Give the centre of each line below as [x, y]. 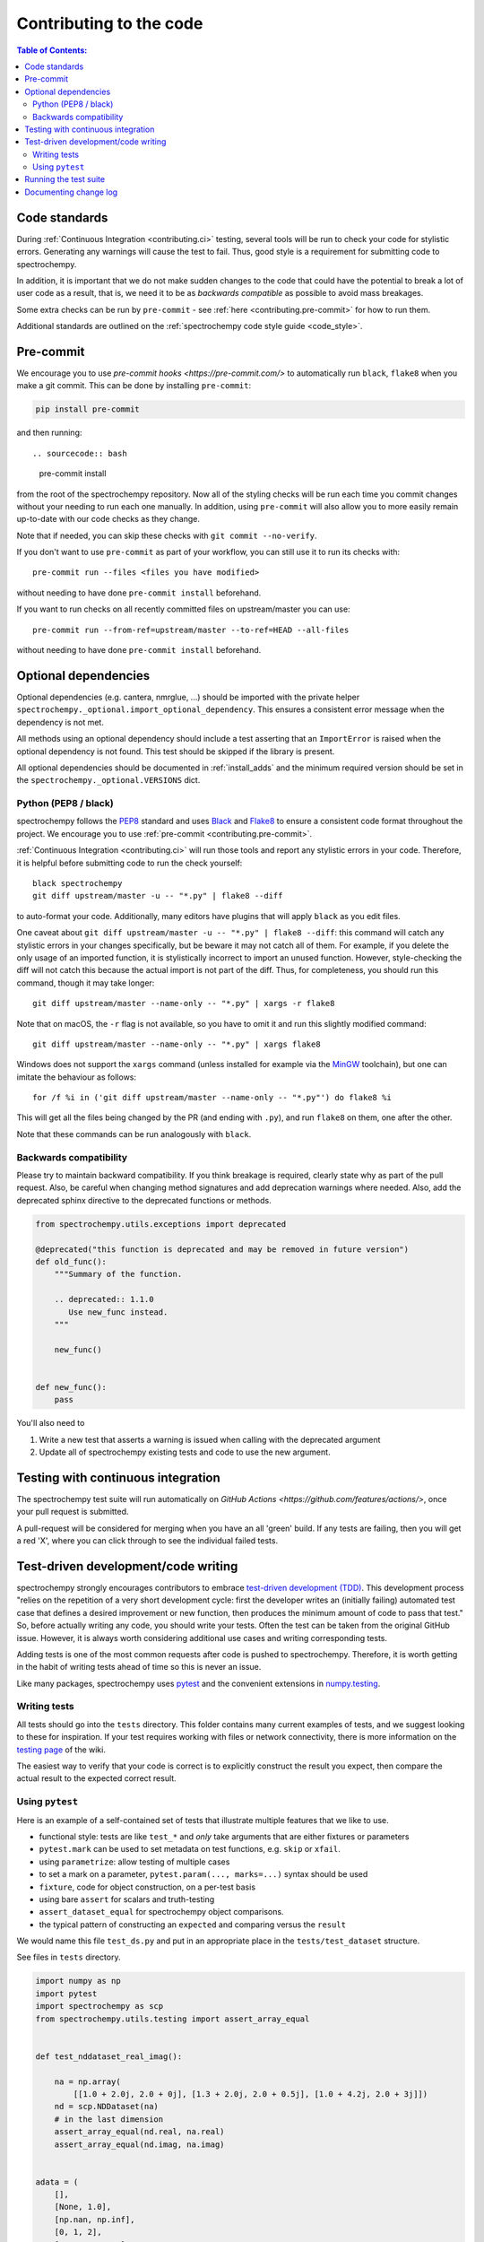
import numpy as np [78, 1981]
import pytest [66, 1994]
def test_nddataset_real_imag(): [109, 2056]
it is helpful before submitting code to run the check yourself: [130, 863]
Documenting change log [71, 192]
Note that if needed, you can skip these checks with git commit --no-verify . [167, 535]
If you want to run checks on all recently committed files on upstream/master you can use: [183, 609]
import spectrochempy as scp [99, 2006]
